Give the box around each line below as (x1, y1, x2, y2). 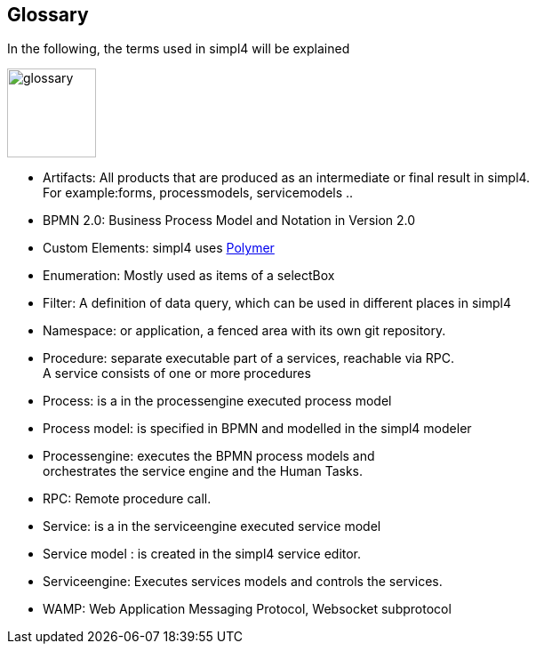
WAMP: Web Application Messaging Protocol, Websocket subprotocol (43, 601, 452, 617)
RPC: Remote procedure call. (43, 491, 212, 507)
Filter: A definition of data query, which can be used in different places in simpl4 (43, 295, 511, 311)
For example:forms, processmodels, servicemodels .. (43, 185, 354, 201)
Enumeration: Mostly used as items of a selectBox (43, 268, 335, 284)
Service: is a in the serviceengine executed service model (43, 518, 381, 534)
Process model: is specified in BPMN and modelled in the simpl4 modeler (43, 421, 472, 437)
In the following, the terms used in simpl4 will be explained (7, 41, 350, 57)
